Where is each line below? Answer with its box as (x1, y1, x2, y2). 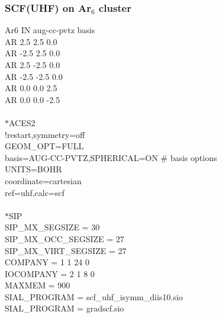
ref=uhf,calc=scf (5, 186, 65, 198)
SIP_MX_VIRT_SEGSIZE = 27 (5, 244, 127, 256)
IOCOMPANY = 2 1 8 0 (5, 267, 95, 280)
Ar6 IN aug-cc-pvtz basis (5, 24, 95, 36)
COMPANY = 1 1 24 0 (5, 256, 89, 268)
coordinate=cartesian (5, 174, 82, 187)
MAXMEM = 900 (5, 279, 70, 291)
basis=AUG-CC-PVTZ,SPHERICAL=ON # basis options (5, 151, 217, 163)
